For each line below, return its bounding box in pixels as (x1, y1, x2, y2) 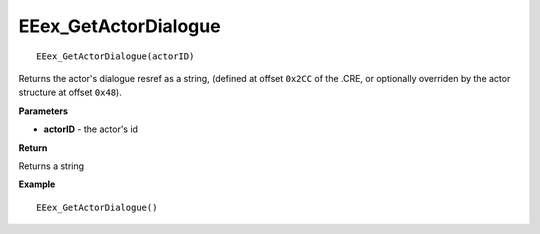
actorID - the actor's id (43, 123, 139, 135)
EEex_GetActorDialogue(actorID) (36, 50, 195, 62)
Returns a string (18, 160, 85, 172)
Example (18, 178, 56, 190)
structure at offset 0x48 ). (18, 86, 122, 99)
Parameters (18, 105, 69, 117)
